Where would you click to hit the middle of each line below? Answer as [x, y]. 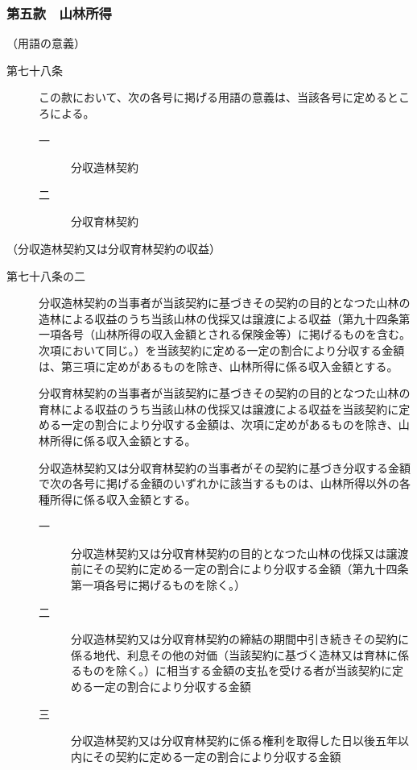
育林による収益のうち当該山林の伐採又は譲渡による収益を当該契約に [219, 408]
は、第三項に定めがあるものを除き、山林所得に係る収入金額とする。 [219, 366]
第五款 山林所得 [59, 12]
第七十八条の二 [46, 275]
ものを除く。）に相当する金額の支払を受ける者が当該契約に [237, 670]
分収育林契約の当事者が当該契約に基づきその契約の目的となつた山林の [225, 393]
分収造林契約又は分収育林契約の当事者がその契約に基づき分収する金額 [225, 467]
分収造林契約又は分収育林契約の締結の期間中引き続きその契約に [240, 639]
